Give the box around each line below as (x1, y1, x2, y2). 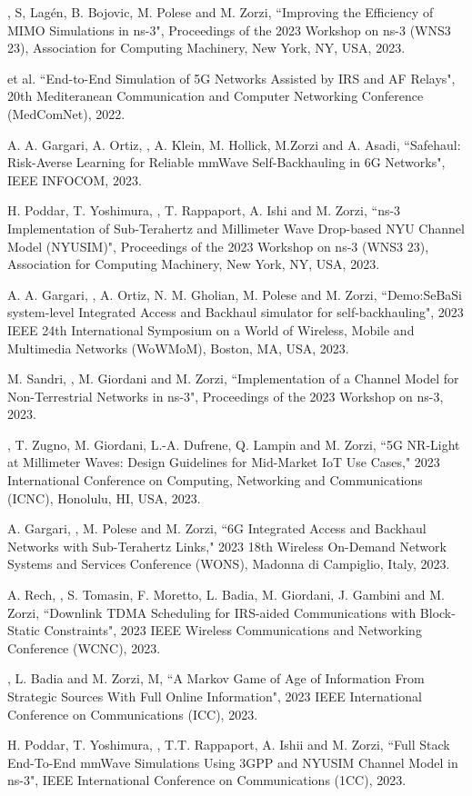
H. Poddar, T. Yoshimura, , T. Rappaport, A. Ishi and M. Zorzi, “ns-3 (7, 201, 401, 220)
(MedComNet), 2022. (7, 104, 126, 123)
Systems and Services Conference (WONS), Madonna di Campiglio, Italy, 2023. (7, 554, 450, 573)
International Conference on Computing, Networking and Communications (7, 471, 423, 490)
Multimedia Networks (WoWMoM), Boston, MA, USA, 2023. (7, 338, 349, 357)
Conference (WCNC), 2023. (7, 638, 161, 657)
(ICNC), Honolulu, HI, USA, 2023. (7, 488, 201, 507)
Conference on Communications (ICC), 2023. (7, 704, 258, 723)
